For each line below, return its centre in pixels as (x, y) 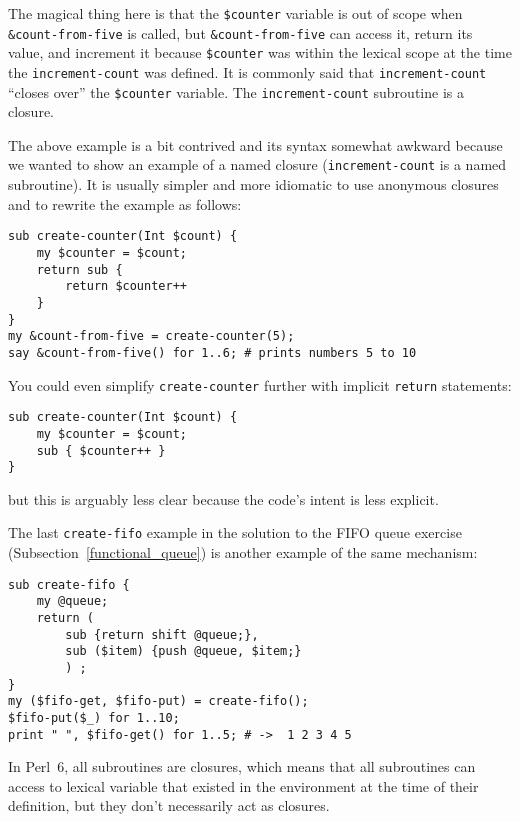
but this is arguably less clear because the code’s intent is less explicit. (223, 498)
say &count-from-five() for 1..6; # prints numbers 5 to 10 (212, 352)
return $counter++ (126, 286)
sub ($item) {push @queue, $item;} (183, 651)
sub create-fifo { (69, 584)
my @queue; (72, 601)
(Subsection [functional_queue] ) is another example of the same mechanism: (243, 552)
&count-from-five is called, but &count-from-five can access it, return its (240, 32)
